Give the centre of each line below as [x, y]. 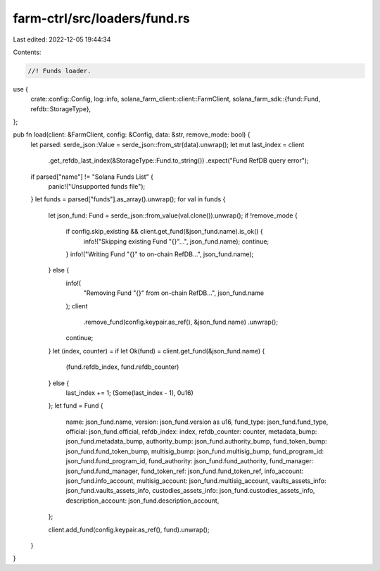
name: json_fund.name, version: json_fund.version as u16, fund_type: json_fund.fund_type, [197, 422]
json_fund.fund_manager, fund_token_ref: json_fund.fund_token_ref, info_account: [185, 471]
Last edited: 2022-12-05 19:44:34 [62, 39]
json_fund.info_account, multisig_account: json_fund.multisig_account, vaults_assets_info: [196, 481]
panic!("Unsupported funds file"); [97, 187]
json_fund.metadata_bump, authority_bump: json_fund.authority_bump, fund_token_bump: [196, 441]
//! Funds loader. [59, 71]
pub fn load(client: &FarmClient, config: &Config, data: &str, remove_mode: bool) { [132, 134]
